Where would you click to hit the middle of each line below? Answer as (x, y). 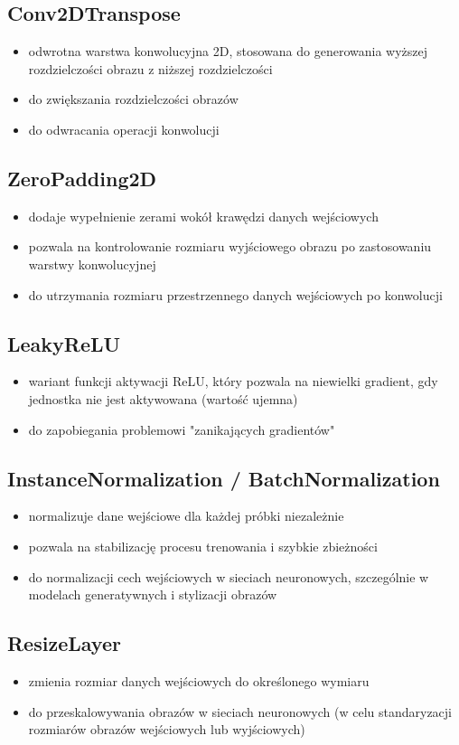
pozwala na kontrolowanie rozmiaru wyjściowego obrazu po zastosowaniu (230, 246)
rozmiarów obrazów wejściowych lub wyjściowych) (167, 729)
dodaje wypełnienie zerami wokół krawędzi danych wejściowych (203, 216)
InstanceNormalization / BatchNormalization (224, 478)
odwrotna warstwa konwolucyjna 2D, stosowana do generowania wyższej (228, 51)
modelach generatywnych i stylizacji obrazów (153, 594)
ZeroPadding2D (82, 178)
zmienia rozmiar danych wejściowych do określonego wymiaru (199, 680)
